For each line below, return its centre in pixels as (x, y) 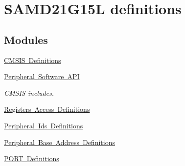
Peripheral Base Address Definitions (59, 142)
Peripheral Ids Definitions (44, 125)
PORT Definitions (32, 158)
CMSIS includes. (29, 93)
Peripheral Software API (42, 76)
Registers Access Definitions (47, 109)
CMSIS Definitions (33, 60)
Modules (26, 39)
